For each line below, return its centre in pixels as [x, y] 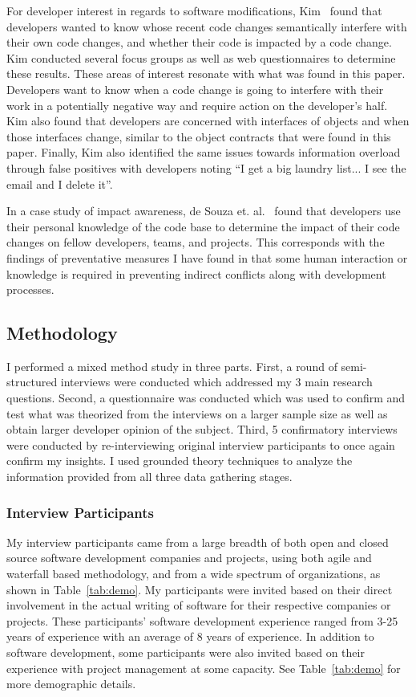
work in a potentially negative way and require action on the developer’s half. [197, 105]
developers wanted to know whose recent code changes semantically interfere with [207, 26]
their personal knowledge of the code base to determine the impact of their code [203, 226]
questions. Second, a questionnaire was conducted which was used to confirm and [206, 398]
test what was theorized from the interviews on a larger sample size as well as [197, 413]
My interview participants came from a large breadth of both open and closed [198, 542]
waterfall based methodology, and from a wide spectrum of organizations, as [194, 574]
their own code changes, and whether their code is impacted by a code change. [199, 42]
